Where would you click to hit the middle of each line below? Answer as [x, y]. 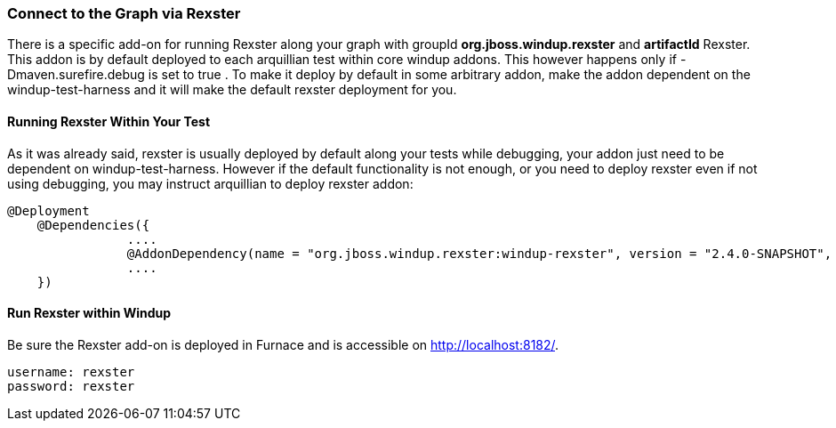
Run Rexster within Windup [89, 313]
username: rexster [71, 371]
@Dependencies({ [93, 225]
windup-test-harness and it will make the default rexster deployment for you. [232, 90]
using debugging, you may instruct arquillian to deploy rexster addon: [210, 183]
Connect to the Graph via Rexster [124, 13]
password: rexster [71, 386]
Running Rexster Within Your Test [109, 121]
